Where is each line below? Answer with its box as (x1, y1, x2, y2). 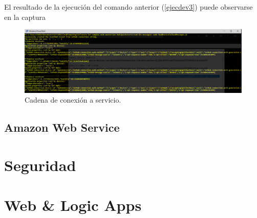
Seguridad (4, 154, 76, 175)
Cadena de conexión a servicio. (25, 94, 121, 105)
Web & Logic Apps (4, 195, 142, 215)
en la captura (4, 11, 46, 22)
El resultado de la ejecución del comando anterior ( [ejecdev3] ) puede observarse (4, 2, 253, 12)
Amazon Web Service (4, 119, 120, 135)
